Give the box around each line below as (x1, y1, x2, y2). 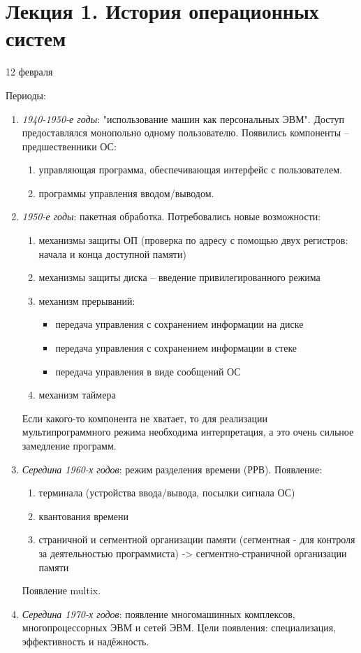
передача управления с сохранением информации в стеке (55, 340, 297, 355)
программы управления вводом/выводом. (38, 185, 214, 200)
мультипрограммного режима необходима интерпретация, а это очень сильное (22, 424, 354, 439)
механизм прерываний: (38, 293, 135, 308)
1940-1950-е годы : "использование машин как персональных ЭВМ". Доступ (22, 111, 344, 126)
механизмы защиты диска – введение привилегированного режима (38, 270, 321, 285)
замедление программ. (22, 438, 117, 452)
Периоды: (6, 87, 46, 102)
